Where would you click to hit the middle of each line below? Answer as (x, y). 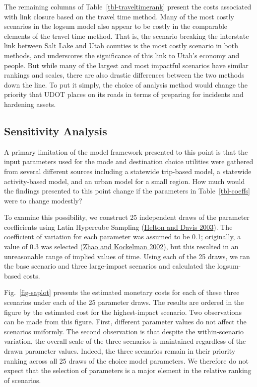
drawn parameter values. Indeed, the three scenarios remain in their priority (120, 351)
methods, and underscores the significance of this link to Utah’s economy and (122, 55)
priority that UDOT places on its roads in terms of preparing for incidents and (124, 94)
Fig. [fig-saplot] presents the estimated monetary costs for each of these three (122, 292)
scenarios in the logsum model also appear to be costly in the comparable (116, 26)
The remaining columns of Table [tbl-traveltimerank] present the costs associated (128, 6)
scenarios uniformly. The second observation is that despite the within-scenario (124, 331)
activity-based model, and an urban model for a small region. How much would (125, 181)
